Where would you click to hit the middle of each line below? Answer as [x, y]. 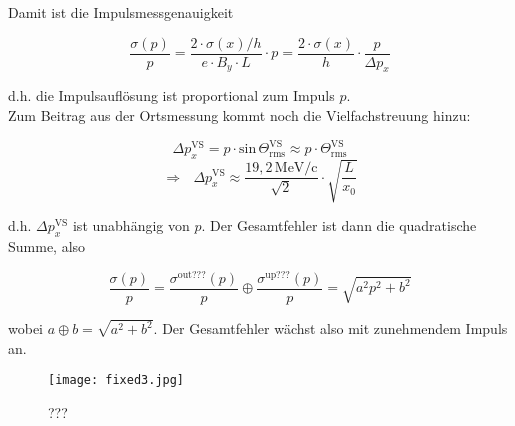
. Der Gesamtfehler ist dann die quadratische [339, 225]
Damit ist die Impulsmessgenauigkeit [121, 12]
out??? [191, 274]
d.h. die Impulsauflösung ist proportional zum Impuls [171, 95]
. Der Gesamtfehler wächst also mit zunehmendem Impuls [330, 328]
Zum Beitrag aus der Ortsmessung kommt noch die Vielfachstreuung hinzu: [239, 115]
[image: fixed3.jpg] [116, 380]
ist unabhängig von [131, 225]
